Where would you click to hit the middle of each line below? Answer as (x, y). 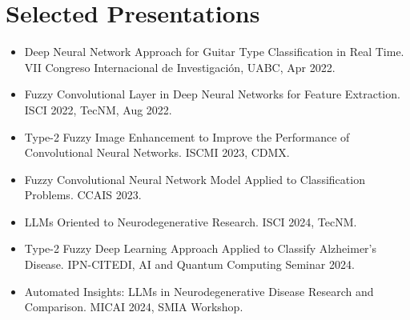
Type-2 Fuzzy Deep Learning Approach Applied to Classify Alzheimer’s (201, 248)
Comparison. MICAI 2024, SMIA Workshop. (134, 307)
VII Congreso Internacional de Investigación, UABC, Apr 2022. (180, 67)
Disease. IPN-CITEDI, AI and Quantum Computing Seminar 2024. (189, 264)
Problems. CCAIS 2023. (83, 195)
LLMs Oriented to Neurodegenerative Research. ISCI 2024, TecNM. (191, 221)
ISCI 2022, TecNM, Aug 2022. (98, 109)
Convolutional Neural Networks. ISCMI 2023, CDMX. (157, 152)
